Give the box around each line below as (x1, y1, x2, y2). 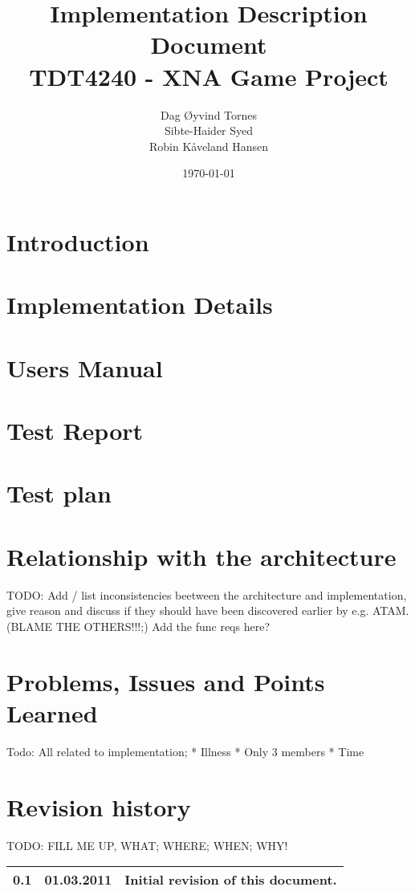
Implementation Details (6, 288, 273, 321)
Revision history (6, 790, 191, 823)
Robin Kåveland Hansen (149, 137, 269, 154)
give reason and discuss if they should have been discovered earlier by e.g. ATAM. (6, 602, 409, 619)
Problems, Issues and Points (6, 665, 325, 698)
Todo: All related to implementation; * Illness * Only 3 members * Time (6, 742, 364, 759)
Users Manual (6, 351, 163, 384)
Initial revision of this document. (124, 870, 337, 889)
